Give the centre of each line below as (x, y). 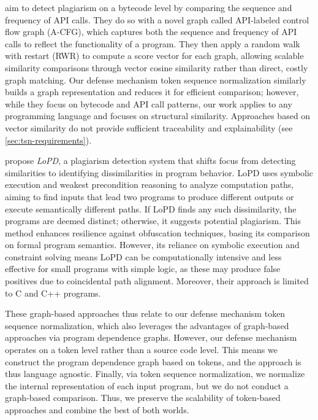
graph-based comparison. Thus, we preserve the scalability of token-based (143, 398)
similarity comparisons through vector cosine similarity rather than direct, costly (157, 67)
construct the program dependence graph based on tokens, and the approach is (153, 361)
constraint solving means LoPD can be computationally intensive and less (143, 256)
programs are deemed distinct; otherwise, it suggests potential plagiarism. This (153, 221)
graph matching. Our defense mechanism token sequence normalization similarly (156, 80)
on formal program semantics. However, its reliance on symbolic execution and (152, 245)
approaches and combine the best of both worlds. (97, 410)
